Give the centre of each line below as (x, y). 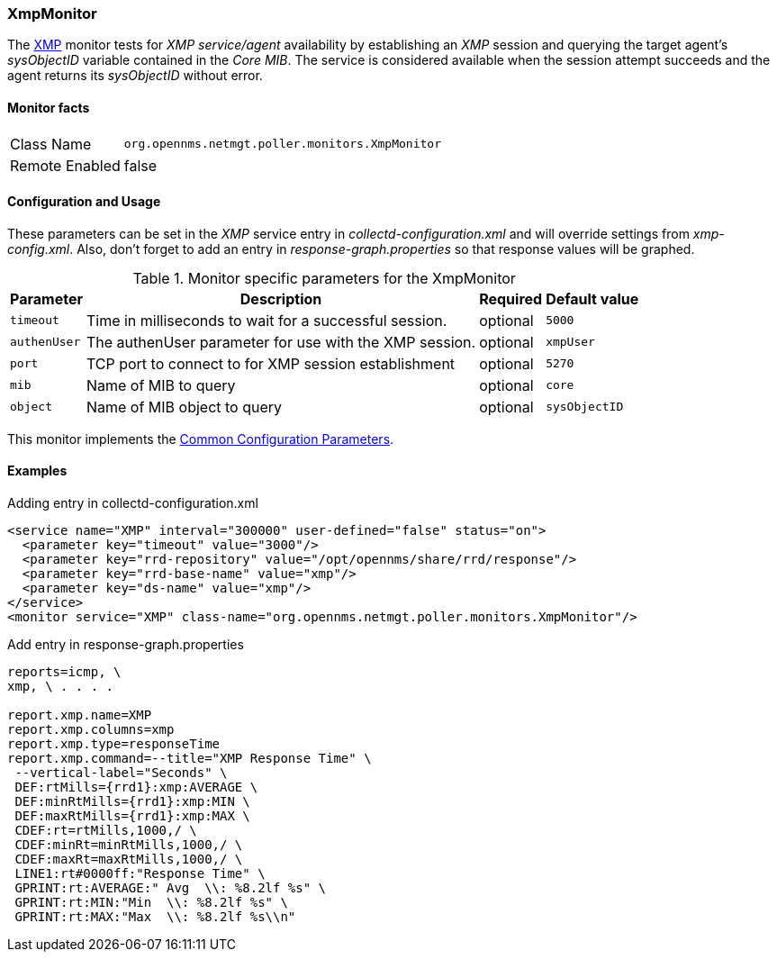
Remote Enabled (65, 165)
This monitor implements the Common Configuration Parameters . (201, 439)
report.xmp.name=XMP (80, 715)
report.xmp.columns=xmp (91, 730)
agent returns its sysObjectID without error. (135, 76)
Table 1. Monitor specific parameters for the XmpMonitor (324, 278)
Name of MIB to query (161, 385)
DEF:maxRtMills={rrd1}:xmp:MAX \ (132, 816)
